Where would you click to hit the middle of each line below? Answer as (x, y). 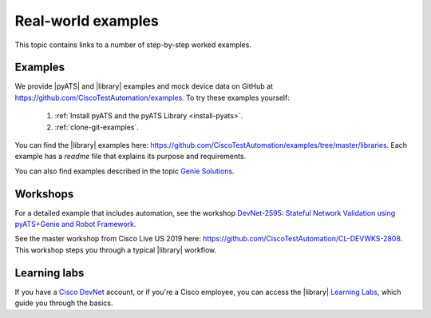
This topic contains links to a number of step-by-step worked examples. (133, 45)
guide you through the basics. (64, 303)
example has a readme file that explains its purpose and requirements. (130, 157)
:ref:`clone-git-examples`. (97, 127)
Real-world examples (87, 21)
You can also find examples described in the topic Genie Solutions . (125, 171)
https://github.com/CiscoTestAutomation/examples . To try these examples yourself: (152, 97)
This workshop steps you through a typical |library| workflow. (116, 250)
